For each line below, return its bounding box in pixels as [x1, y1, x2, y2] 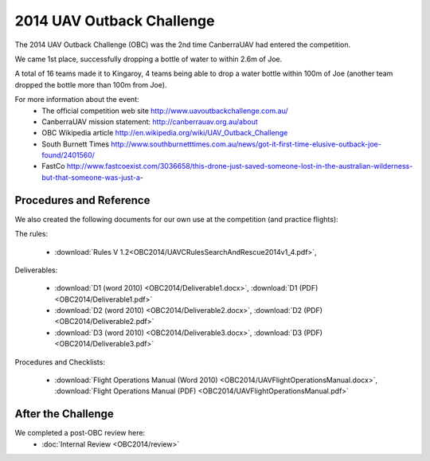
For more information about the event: [14, 95, 139, 104]
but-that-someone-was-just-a [41, 172, 141, 182]
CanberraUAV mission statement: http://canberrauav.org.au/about [41, 116, 258, 127]
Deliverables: [14, 265, 58, 275]
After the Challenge [14, 407, 115, 421]
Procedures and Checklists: [14, 357, 105, 366]
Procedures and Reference [14, 193, 150, 207]
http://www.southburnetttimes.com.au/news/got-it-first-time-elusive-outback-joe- [111, 139, 381, 149]
